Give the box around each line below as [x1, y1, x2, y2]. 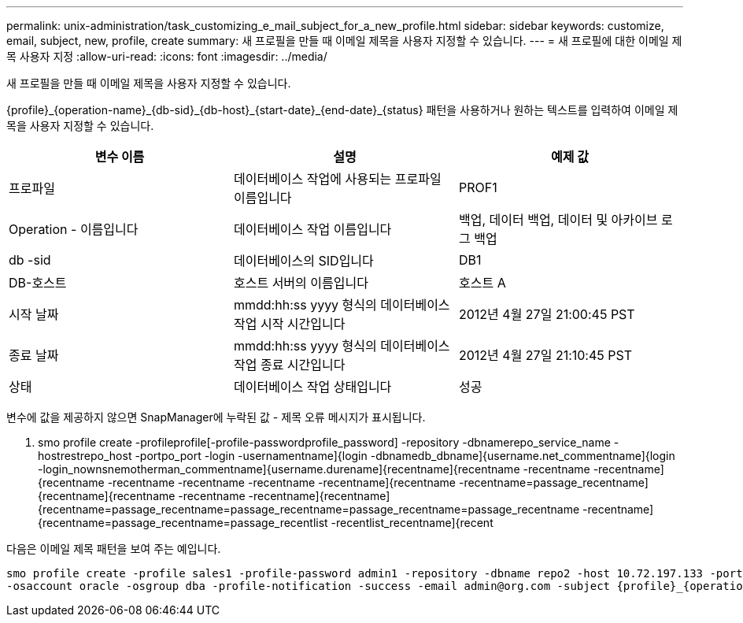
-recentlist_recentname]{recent [331, 516, 493, 529]
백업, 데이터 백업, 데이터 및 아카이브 [458, 212, 658, 228]
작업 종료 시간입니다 [233, 357, 346, 373]
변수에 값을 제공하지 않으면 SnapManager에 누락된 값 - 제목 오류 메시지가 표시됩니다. [6, 410, 426, 424]
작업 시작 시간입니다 [233, 316, 346, 332]
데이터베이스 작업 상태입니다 [233, 379, 392, 395]
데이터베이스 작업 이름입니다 [233, 221, 392, 237]
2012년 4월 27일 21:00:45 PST [458, 306, 635, 322]
